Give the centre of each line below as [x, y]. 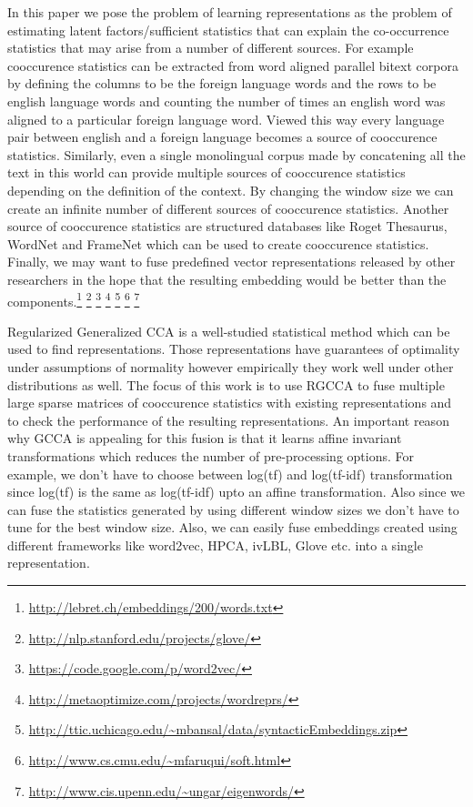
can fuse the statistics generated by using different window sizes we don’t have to [233, 509]
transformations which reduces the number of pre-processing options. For [211, 455]
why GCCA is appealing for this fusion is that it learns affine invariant [205, 438]
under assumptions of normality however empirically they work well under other [231, 366]
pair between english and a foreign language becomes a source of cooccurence [222, 137]
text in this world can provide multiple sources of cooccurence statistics [206, 172]
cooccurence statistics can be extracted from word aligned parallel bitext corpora [233, 65]
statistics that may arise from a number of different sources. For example [211, 48]
